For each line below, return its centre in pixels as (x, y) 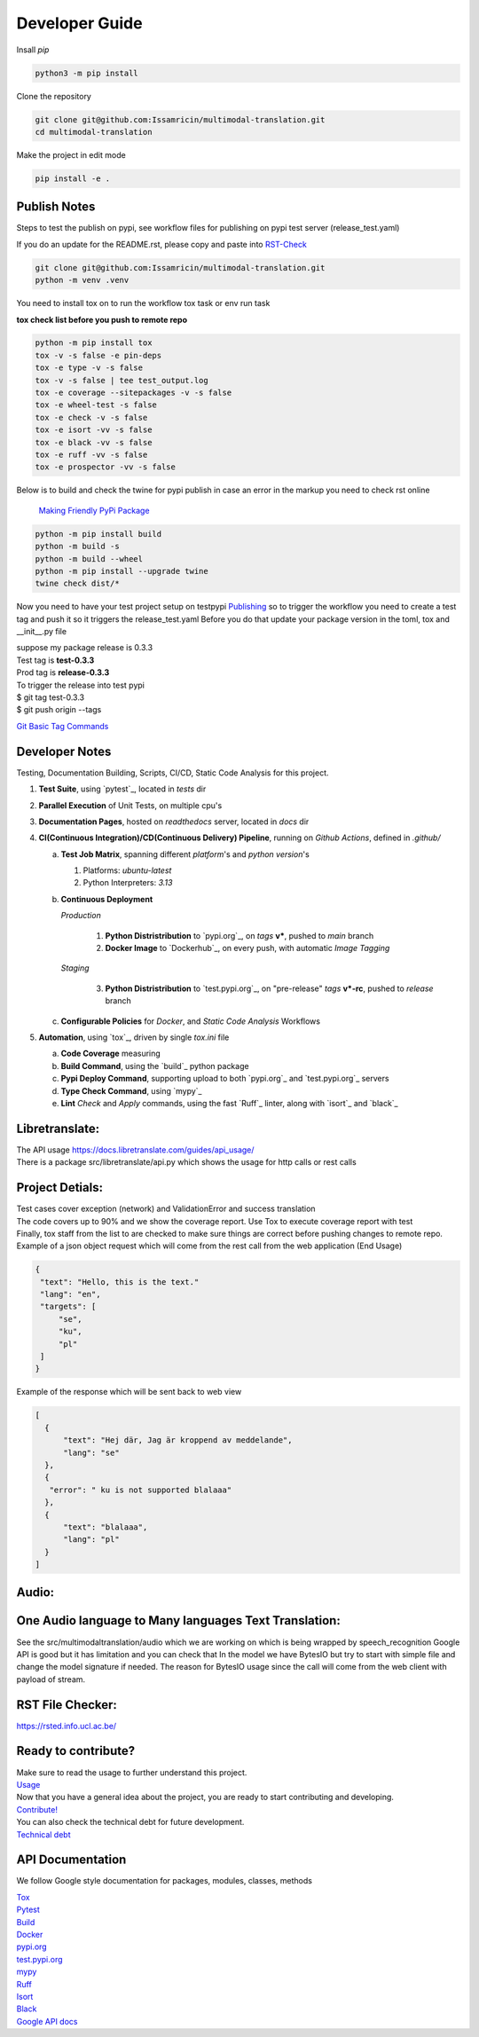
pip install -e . (73, 178)
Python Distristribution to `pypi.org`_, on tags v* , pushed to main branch (239, 935)
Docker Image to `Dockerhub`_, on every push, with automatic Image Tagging (247, 948)
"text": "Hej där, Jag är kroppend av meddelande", (178, 1440)
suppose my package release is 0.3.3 (85, 648)
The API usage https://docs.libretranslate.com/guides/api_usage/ (135, 1150)
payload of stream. (51, 1679)
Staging (75, 968)
